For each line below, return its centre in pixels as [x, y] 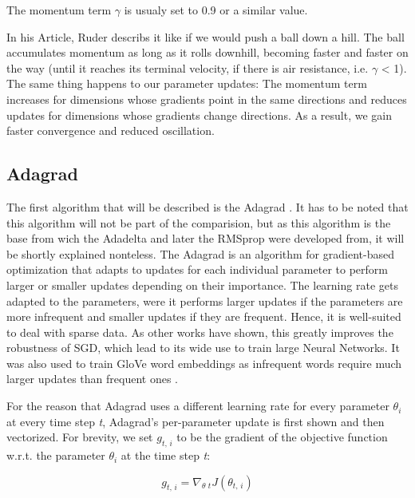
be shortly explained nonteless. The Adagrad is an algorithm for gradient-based [200, 253]
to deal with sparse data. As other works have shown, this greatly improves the [200, 332]
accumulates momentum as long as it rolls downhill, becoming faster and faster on [207, 52]
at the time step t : [166, 455]
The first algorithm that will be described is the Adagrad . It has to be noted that [207, 206]
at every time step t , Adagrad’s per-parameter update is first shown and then [196, 421]
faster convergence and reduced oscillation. [111, 130]
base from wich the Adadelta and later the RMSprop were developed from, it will [206, 238]
